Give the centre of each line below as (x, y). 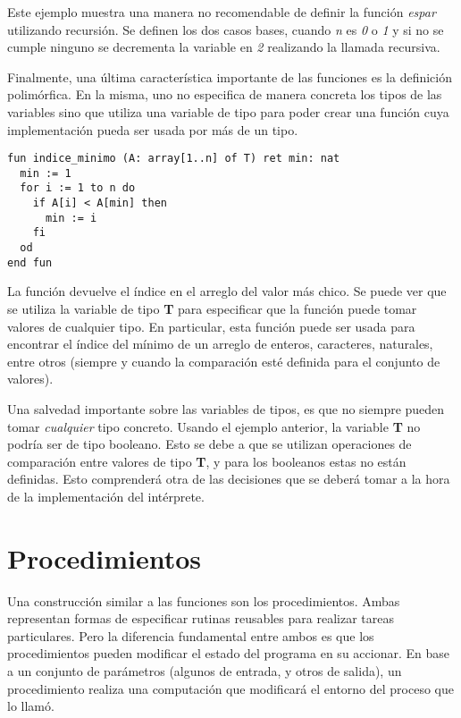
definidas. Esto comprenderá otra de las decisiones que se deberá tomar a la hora (229, 479)
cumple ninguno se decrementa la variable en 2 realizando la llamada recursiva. (224, 47)
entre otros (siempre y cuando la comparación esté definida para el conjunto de (224, 361)
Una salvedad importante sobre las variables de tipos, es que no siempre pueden (226, 408)
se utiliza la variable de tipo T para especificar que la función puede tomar (212, 308)
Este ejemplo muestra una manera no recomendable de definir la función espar (222, 12)
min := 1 (46, 173)
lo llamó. (31, 706)
